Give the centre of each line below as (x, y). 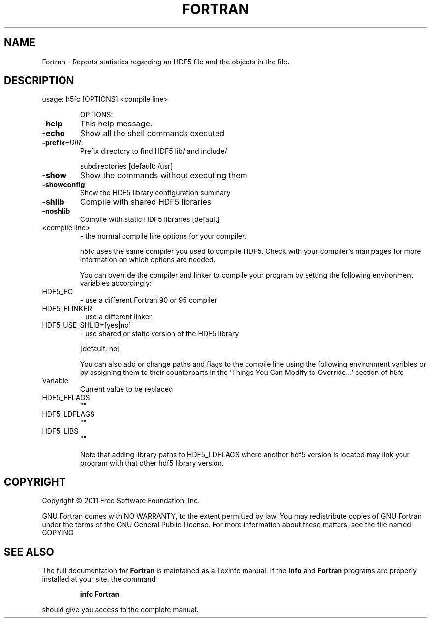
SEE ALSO (29, 552)
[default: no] (100, 349)
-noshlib (56, 211)
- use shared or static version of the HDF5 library (159, 334)
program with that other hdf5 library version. (152, 463)
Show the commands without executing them (164, 175)
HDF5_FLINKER (67, 309)
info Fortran (100, 594)
